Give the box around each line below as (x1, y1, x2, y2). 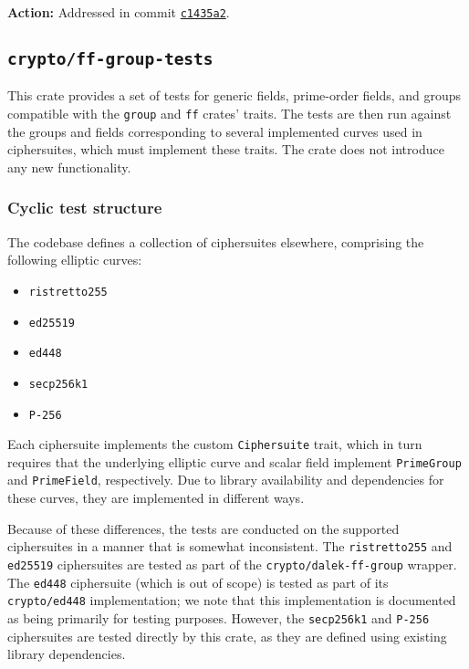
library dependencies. (7, 644, 126, 664)
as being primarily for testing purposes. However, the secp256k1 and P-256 (7, 608, 430, 627)
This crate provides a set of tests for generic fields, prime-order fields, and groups (7, 86, 462, 105)
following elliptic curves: (7, 250, 142, 269)
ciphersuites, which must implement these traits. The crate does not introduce (7, 140, 444, 159)
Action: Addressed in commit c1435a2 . (7, 3, 230, 21)
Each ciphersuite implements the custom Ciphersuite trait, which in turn (7, 434, 422, 454)
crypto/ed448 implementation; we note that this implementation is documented (7, 591, 456, 610)
